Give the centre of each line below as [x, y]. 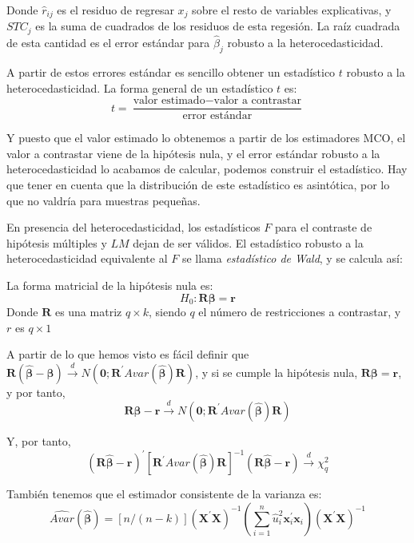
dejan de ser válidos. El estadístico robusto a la [248, 242]
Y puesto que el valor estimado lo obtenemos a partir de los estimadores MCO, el [206, 138]
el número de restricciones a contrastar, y [300, 311]
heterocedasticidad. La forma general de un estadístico [140, 87]
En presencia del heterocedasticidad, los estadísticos [133, 227]
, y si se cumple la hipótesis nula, [277, 372]
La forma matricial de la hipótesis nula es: [110, 285]
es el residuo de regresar [115, 10]
